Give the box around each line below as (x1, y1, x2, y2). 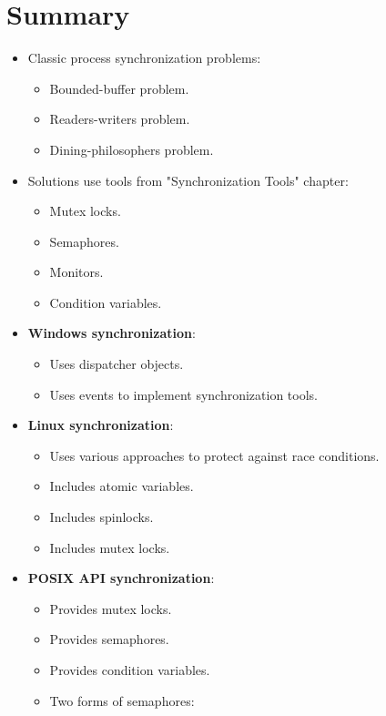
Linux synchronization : (27, 415, 174, 435)
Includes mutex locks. (49, 537, 170, 557)
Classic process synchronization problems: (27, 48, 261, 67)
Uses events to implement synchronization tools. (49, 384, 318, 404)
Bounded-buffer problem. (49, 78, 189, 97)
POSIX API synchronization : (27, 568, 215, 588)
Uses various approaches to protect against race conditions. (49, 445, 380, 465)
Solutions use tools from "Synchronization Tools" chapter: (27, 170, 349, 189)
